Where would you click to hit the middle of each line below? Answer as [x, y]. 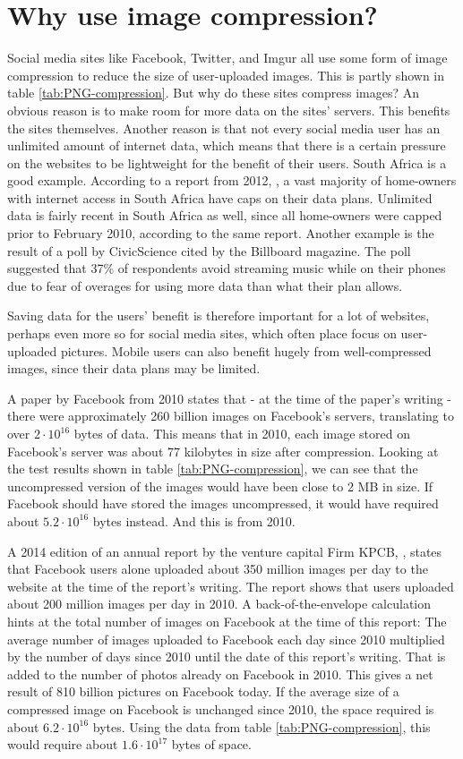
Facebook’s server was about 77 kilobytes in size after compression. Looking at [223, 451]
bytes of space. [211, 744]
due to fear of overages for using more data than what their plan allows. [205, 285]
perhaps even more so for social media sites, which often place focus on [202, 333]
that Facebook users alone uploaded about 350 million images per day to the [218, 569]
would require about [63, 744]
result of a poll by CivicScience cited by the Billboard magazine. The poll [209, 250]
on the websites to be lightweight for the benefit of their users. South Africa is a [227, 162]
